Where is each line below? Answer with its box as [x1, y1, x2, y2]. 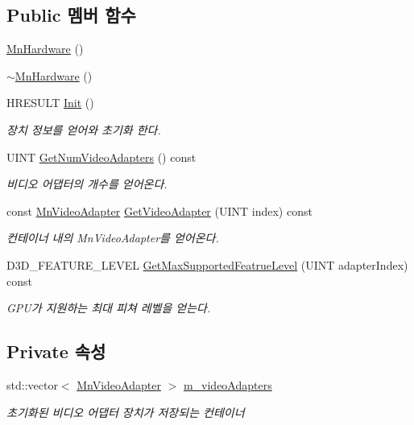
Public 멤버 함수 [6, 2, 136, 27]
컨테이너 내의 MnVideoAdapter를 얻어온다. [6, 229, 219, 246]
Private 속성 [6, 339, 106, 364]
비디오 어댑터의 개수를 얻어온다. [6, 175, 168, 192]
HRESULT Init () [6, 94, 94, 111]
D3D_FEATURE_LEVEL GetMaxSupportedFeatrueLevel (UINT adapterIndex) [6, 256, 408, 273]
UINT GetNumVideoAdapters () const [6, 148, 197, 165]
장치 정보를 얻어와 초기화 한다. [6, 121, 161, 138]
